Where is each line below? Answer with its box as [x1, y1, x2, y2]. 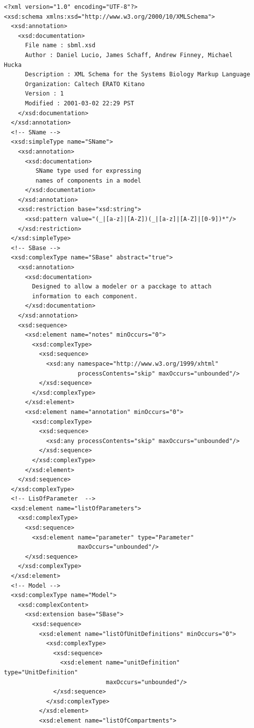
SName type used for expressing [35, 167, 141, 175]
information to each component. [32, 292, 138, 300]
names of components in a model [35, 177, 141, 184]
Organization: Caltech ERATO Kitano [25, 80, 145, 88]
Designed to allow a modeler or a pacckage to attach [32, 283, 212, 290]
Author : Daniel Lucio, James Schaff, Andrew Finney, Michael [25, 51, 233, 59]
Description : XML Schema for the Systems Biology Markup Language [25, 71, 251, 78]
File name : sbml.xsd [25, 42, 96, 49]
